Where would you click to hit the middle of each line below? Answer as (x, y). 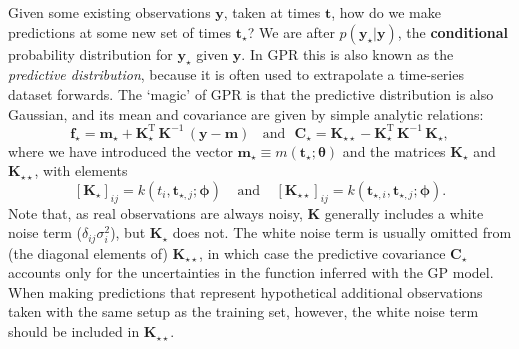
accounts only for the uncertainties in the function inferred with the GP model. (251, 272)
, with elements (81, 170)
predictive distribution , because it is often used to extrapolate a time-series (236, 74)
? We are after (291, 31)
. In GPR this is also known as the (347, 53)
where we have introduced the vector (120, 150)
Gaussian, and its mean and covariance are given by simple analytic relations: (246, 113)
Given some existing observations (109, 12)
